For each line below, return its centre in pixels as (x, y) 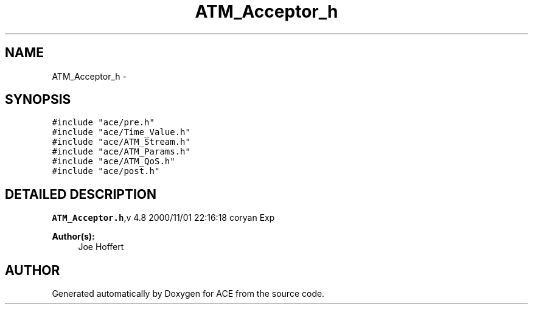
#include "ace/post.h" (106, 171)
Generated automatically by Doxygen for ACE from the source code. (188, 294)
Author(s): (73, 237)
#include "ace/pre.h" (103, 123)
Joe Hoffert (101, 247)
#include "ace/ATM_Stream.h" (121, 142)
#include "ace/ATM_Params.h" (121, 152)
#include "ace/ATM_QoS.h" (113, 161)
